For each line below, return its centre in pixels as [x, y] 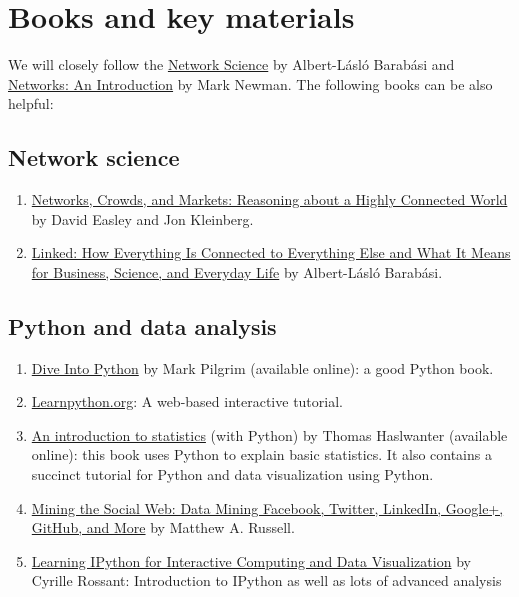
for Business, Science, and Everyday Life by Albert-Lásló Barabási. [237, 271]
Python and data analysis [142, 325]
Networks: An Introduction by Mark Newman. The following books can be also [250, 83]
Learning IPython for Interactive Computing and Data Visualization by [251, 560]
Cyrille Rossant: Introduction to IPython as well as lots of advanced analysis [266, 580]
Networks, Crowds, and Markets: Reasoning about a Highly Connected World [269, 199]
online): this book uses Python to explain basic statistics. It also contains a [261, 454]
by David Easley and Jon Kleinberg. [142, 218]
